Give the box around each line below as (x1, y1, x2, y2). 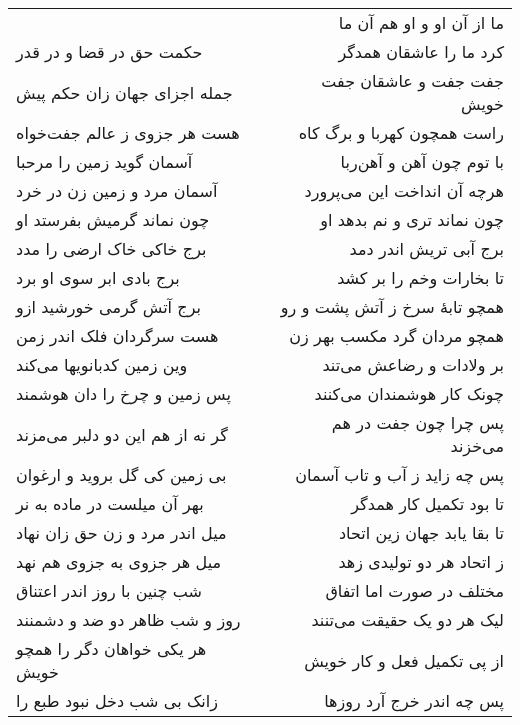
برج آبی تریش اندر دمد (349, 237, 504, 260)
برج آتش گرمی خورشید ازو (16, 295, 201, 318)
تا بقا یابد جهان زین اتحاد (338, 521, 504, 544)
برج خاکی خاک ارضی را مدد (16, 237, 207, 260)
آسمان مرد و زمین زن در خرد (16, 179, 218, 202)
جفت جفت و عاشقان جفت (321, 69, 504, 92)
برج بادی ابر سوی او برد (16, 266, 180, 289)
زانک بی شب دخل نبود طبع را (16, 689, 218, 712)
